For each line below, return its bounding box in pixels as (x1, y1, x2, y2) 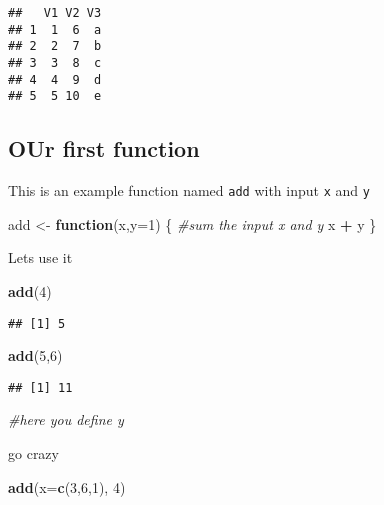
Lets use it (8, 247, 73, 268)
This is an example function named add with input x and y (8, 180, 370, 201)
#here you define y (8, 409, 124, 430)
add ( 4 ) (8, 280, 52, 301)
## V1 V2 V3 (8, 6, 102, 20)
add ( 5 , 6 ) (8, 345, 63, 366)
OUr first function (8, 133, 200, 164)
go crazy (8, 443, 59, 464)
